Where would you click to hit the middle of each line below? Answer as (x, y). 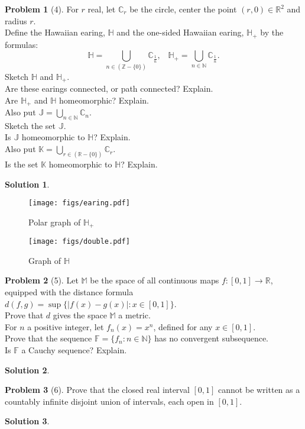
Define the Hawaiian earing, (55, 32)
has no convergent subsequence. (211, 338)
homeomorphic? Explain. (104, 100)
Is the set (22, 164)
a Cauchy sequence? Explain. (74, 350)
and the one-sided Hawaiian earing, (180, 32)
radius (16, 20)
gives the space (80, 315)
